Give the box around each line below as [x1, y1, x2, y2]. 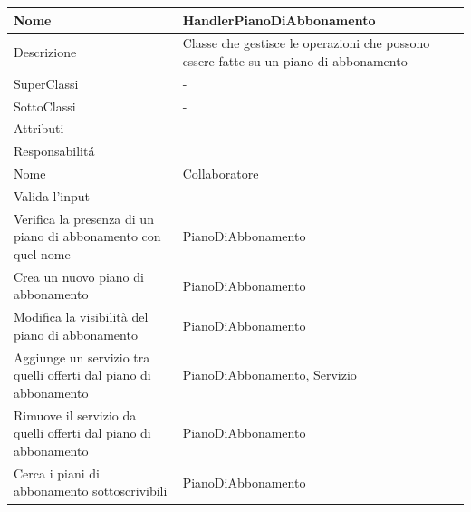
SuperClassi [14, 73, 79, 92]
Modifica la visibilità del [14, 307, 149, 326]
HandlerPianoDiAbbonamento [182, 10, 376, 29]
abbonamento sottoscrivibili [14, 481, 168, 500]
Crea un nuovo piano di [14, 266, 144, 285]
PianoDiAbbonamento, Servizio [182, 365, 357, 384]
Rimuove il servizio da [14, 405, 137, 424]
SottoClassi [14, 96, 76, 115]
